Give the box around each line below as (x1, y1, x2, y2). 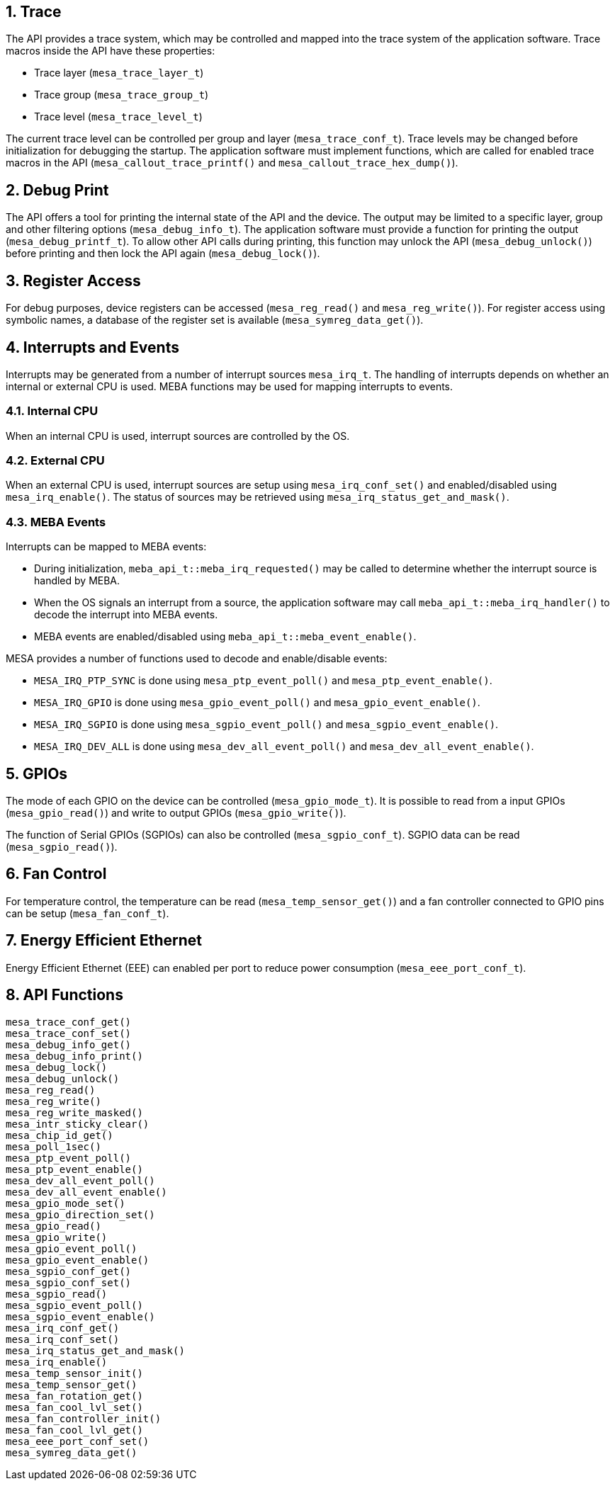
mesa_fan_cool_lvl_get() (6, 1424, 143, 1436)
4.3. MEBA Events (6, 514, 106, 529)
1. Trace (6, 3, 62, 21)
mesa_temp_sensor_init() (6, 1367, 143, 1379)
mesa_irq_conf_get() (6, 1322, 120, 1334)
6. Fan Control (6, 865, 107, 883)
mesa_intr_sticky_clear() (6, 1118, 149, 1130)
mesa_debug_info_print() (6, 1050, 143, 1062)
